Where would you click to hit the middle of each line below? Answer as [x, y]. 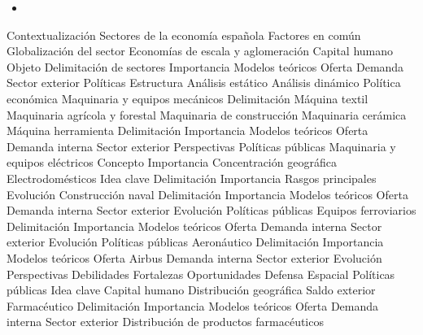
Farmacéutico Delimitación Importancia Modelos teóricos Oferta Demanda [193, 305]
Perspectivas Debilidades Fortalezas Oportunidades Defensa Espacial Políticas [201, 274]
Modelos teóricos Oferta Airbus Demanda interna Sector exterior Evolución [194, 257]
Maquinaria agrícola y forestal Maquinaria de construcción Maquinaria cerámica [207, 114]
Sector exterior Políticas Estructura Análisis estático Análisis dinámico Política [204, 83]
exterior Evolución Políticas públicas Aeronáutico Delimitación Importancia [195, 242]
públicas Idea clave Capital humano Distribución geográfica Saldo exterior [191, 290]
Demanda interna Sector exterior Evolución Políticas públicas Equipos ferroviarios [211, 210]
